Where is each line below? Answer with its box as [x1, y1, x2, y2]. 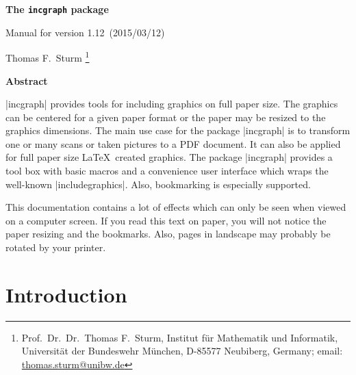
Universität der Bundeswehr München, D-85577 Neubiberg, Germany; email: [21, 344, 343, 358]
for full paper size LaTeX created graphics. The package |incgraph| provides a [5, 150, 333, 164]
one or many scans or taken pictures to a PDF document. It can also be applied [5, 136, 341, 151]
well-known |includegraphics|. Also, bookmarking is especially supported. [5, 177, 311, 191]
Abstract [5, 73, 48, 88]
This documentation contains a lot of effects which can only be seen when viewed [5, 200, 346, 214]
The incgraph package [5, 2, 109, 16]
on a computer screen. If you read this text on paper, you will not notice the [5, 213, 327, 227]
